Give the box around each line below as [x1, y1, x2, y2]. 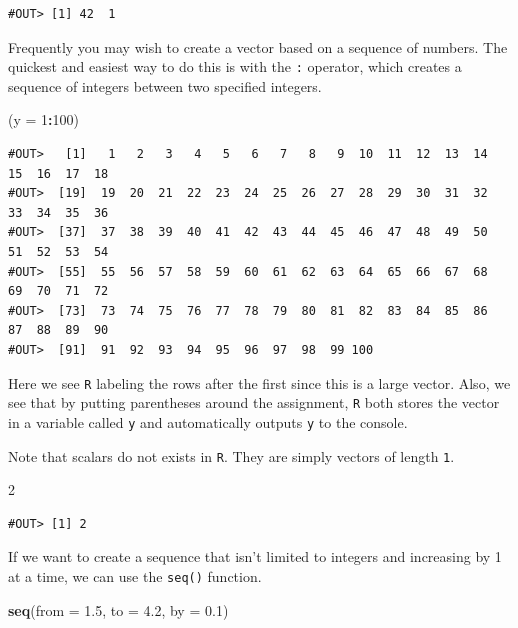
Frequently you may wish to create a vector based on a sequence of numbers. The [8, 36, 508, 57]
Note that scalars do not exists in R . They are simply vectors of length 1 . [8, 445, 455, 466]
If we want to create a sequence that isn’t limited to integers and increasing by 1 [8, 546, 502, 567]
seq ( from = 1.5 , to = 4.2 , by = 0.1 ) [8, 599, 229, 620]
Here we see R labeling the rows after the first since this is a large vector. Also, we [8, 372, 511, 393]
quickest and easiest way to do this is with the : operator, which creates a [8, 56, 462, 77]
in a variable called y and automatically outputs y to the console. [8, 411, 408, 432]
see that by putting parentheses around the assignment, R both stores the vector [8, 392, 500, 413]
